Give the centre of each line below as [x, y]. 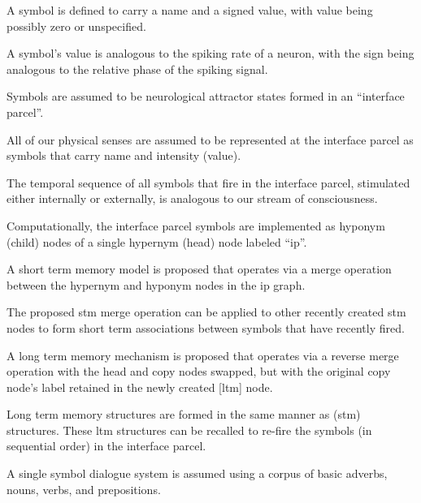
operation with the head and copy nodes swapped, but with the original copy [199, 371]
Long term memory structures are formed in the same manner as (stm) [184, 414]
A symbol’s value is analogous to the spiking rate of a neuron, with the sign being [210, 53]
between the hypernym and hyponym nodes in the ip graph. [156, 284]
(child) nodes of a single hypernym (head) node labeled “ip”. [157, 241]
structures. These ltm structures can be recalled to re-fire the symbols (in [189, 430]
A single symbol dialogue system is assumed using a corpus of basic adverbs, [197, 473]
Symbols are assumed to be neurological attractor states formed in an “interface [206, 96]
